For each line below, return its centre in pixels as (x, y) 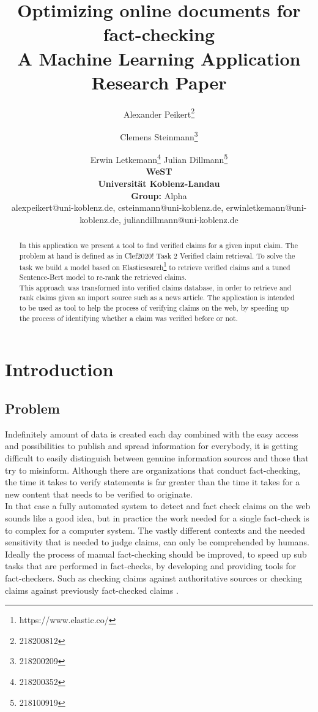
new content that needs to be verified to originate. (99, 494)
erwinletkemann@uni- (266, 207)
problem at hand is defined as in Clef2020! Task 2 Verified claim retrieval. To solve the (157, 255)
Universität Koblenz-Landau (159, 184)
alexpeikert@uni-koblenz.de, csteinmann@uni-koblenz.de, (117, 207)
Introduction (59, 369)
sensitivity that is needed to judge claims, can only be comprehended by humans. (157, 542)
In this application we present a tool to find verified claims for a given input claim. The (158, 245)
